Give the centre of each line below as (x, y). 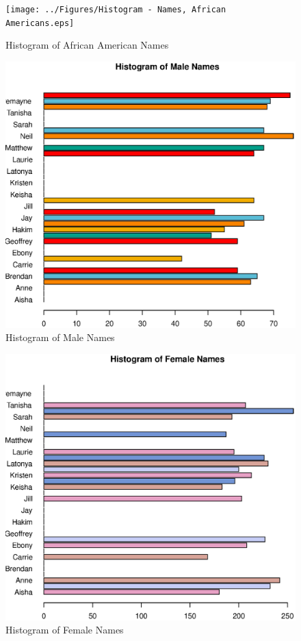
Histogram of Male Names (60, 337)
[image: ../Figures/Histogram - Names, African (116, 10)
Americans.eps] (40, 23)
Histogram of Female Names (65, 630)
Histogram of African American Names (87, 45)
